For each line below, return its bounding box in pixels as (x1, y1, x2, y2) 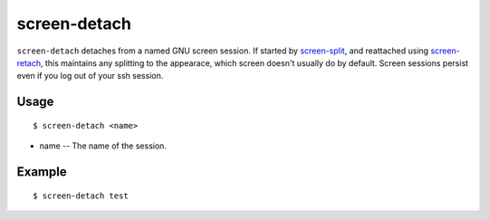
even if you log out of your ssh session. (16, 71, 164, 81)
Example (16, 164, 67, 179)
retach (16, 57, 41, 68)
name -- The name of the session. (39, 140, 168, 151)
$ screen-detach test (33, 190, 129, 201)
